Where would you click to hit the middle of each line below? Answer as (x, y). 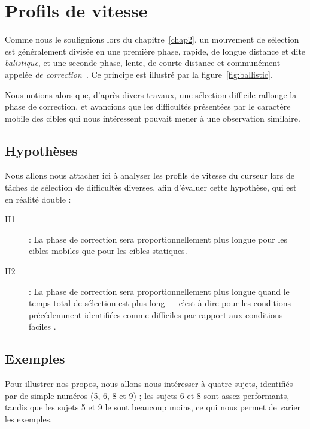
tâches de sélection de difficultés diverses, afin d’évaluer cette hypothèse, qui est (151, 187)
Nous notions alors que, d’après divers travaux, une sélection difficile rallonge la (151, 94)
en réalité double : (38, 199)
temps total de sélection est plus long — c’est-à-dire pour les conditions (160, 303)
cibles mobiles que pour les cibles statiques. (108, 251)
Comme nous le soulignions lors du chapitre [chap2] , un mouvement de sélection (152, 39)
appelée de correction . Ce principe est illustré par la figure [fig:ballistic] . (139, 74)
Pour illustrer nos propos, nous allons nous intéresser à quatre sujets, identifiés (149, 384)
